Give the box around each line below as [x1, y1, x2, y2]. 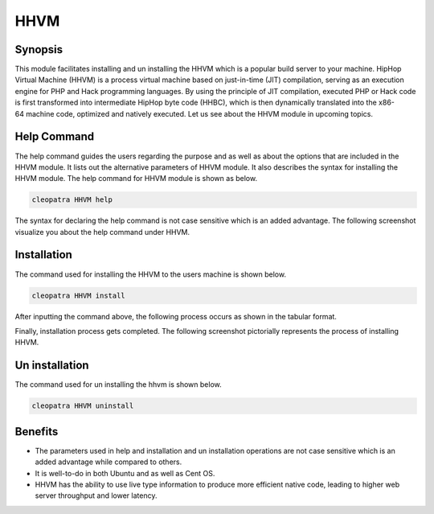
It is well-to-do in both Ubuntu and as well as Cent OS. [35, 468, 215, 478]
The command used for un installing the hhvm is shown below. [14, 380, 223, 389]
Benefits [14, 425, 59, 438]
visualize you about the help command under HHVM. [14, 227, 190, 236]
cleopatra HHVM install [31, 290, 126, 300]
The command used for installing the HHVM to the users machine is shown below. [14, 269, 287, 279]
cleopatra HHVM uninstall [31, 401, 134, 410]
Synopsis [14, 43, 63, 56]
